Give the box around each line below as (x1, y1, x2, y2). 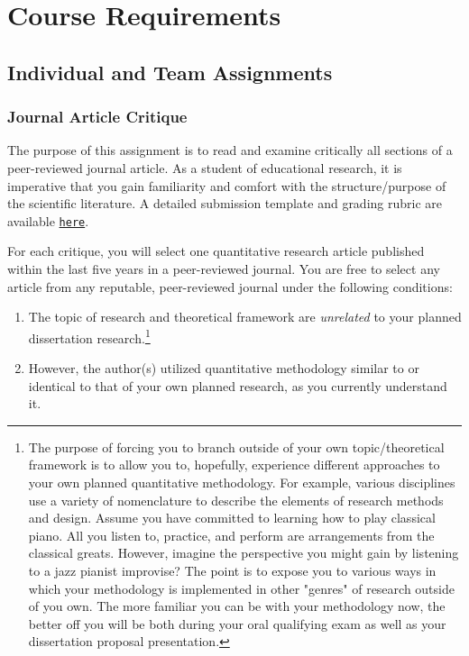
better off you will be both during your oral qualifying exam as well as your (28, 614, 446, 633)
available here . (7, 211, 89, 230)
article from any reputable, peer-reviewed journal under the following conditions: (7, 277, 453, 296)
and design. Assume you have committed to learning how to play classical (28, 508, 436, 527)
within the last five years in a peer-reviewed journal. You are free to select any (7, 260, 440, 278)
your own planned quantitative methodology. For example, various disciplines (28, 473, 455, 491)
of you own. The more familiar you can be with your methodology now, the (28, 597, 446, 615)
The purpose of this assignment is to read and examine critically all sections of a (7, 141, 453, 159)
